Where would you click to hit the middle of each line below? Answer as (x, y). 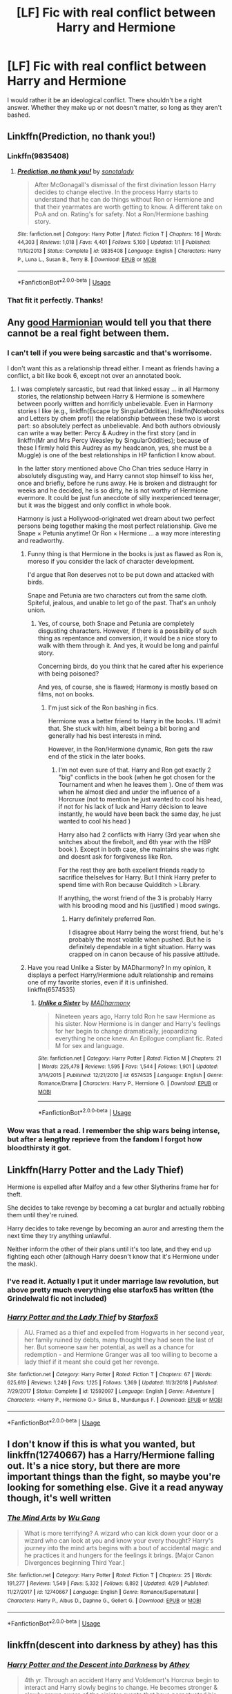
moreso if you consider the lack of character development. (111, 561)
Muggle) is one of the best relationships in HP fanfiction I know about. (116, 455)
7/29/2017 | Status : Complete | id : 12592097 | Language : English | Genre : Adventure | (111, 1391)
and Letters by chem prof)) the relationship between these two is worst (118, 418)
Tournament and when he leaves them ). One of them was (141, 784)
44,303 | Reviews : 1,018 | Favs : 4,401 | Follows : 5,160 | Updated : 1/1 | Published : (114, 242)
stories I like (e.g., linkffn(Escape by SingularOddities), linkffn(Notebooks (120, 411)
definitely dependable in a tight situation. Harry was (142, 946)
